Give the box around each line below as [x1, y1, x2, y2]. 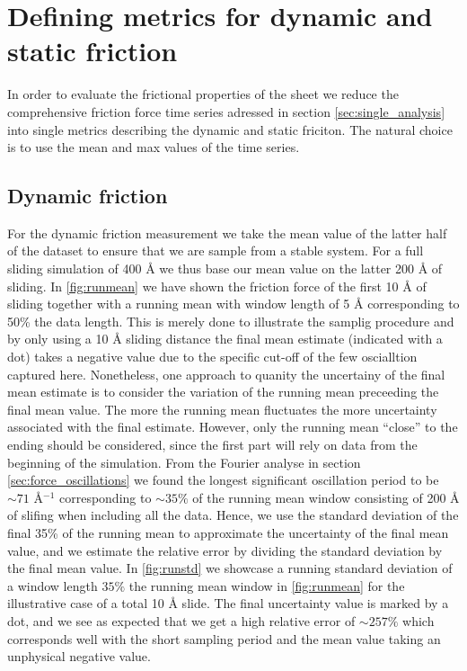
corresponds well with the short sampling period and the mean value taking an [7, 629, 441, 648]
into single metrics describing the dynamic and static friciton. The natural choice [7, 120, 453, 139]
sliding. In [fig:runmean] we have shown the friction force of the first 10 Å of [7, 276, 427, 295]
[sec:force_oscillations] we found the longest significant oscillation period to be [7, 470, 439, 489]
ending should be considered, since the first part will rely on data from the [7, 435, 418, 454]
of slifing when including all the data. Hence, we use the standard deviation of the [7, 505, 459, 524]
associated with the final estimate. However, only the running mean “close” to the [7, 417, 458, 436]
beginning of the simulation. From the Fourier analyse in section [7, 452, 361, 471]
